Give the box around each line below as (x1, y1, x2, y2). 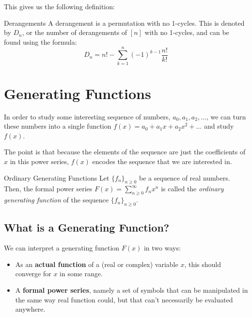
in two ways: (143, 243, 181, 253)
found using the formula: (4, 36, 77, 47)
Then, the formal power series (4, 184, 93, 194)
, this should (184, 259, 221, 269)
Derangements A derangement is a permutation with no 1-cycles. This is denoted (4, 17, 245, 28)
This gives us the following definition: (4, 1, 115, 11)
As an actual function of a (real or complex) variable (15, 259, 178, 269)
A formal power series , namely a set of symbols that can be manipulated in (15, 284, 248, 295)
